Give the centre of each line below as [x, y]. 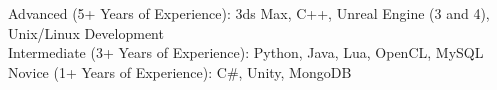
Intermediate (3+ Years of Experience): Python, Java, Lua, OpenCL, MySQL [246, 52]
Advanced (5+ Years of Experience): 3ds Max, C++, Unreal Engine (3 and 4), [249, 13]
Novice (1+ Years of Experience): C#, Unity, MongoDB [180, 71]
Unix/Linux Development [86, 32]
